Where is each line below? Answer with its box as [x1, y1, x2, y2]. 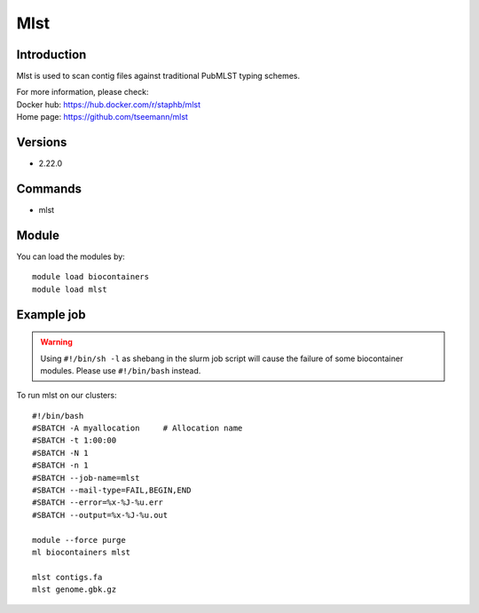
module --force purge [32, 535, 126, 545]
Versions [16, 135, 67, 150]
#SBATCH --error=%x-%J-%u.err [32, 498, 164, 507]
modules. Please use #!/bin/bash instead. [40, 365, 201, 376]
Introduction [16, 47, 87, 62]
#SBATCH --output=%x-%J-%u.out [32, 510, 169, 520]
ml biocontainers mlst [32, 547, 131, 557]
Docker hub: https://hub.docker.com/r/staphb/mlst [16, 98, 201, 110]
